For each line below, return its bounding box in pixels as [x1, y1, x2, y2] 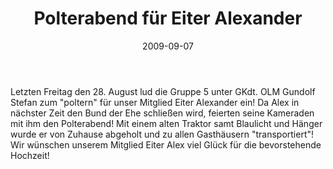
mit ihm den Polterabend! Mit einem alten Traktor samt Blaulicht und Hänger [10, 117, 323, 129]
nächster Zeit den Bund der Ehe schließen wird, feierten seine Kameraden [10, 107, 315, 119]
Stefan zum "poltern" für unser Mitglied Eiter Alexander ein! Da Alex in [10, 96, 300, 108]
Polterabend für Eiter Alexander [33, 7, 303, 30]
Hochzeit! [10, 149, 50, 161]
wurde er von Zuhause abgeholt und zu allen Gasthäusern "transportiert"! [10, 128, 315, 140]
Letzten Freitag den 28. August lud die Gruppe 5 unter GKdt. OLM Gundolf [10, 85, 316, 97]
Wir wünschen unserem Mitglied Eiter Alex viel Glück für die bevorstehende [10, 138, 322, 151]
